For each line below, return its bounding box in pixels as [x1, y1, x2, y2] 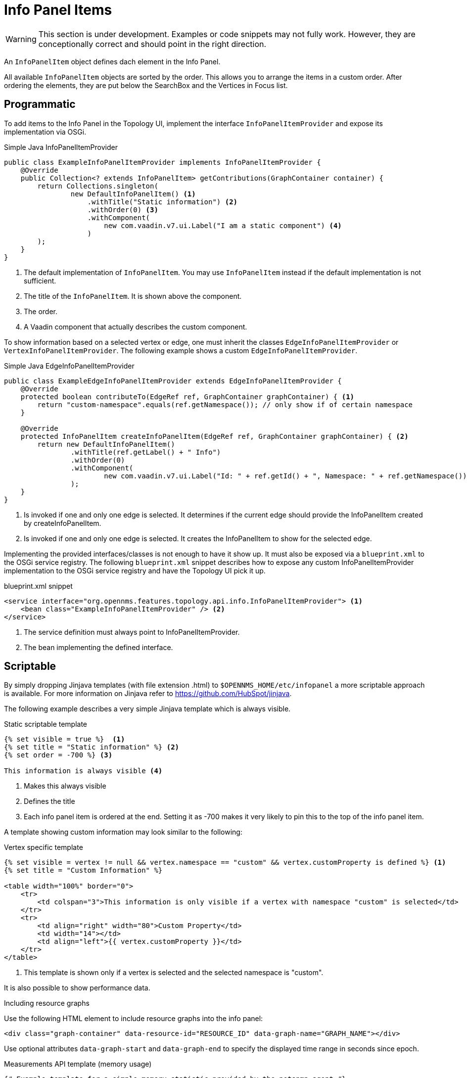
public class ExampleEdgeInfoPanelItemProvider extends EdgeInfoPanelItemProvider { [4, 376, 342, 385]
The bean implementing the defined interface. [24, 643, 173, 652]
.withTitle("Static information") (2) [87, 197, 238, 206]
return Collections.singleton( [37, 182, 158, 190]
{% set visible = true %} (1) [4, 735, 125, 744]
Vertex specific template [4, 843, 83, 852]
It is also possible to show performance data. [4, 984, 150, 992]
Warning [5, 34, 37, 44]
